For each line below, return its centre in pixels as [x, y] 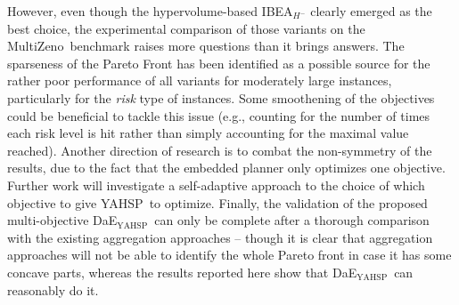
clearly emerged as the [371, 11]
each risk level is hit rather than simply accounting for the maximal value [208, 133]
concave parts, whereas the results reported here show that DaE [182, 272]
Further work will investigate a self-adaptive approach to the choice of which [216, 185]
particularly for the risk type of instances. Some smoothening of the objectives [221, 97]
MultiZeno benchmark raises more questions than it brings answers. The [206, 46]
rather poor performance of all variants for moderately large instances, [200, 80]
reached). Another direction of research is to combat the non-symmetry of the [220, 150]
